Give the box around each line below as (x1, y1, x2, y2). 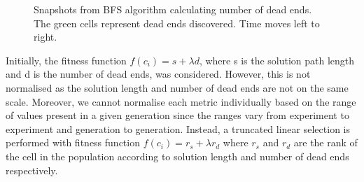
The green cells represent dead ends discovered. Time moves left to (34, 15, 320, 30)
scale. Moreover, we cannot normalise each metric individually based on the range (6, 94, 356, 108)
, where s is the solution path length (199, 52, 355, 67)
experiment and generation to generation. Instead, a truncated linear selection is (6, 121, 350, 136)
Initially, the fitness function (6, 52, 127, 67)
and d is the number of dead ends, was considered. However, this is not (6, 66, 311, 81)
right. (34, 29, 57, 44)
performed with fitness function (6, 135, 140, 150)
